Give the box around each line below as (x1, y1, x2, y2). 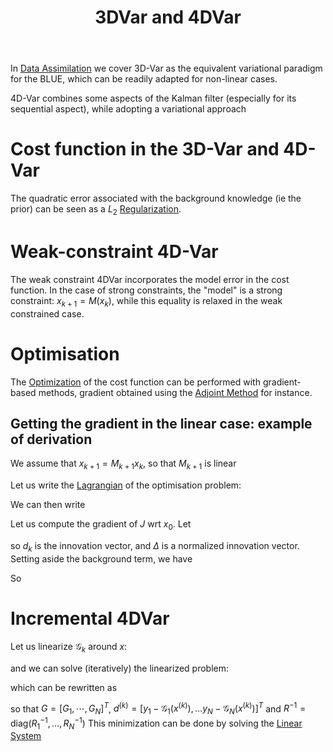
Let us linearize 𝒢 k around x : (10, 640, 128, 655)
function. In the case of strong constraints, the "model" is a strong (10, 284, 283, 296)
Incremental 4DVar (10, 607, 170, 630)
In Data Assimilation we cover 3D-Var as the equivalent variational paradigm (10, 62, 323, 75)
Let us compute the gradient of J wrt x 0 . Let (10, 518, 192, 532)
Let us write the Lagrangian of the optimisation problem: (10, 479, 242, 491)
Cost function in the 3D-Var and (10, 138, 280, 161)
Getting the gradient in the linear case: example (10, 415, 313, 432)
